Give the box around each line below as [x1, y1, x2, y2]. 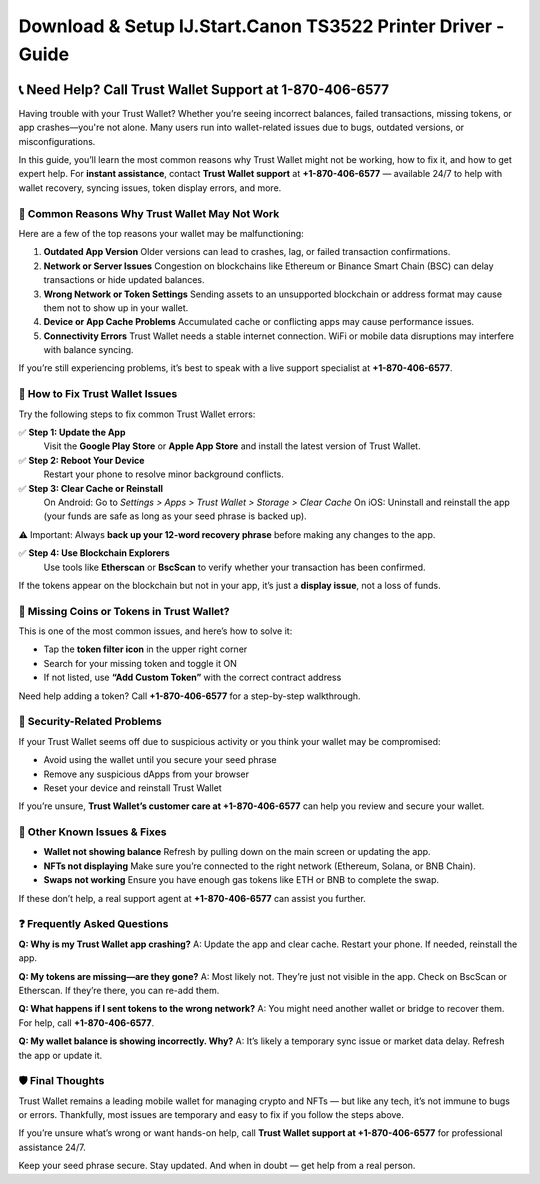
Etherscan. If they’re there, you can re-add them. [18, 984, 220, 996]
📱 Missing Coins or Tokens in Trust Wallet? [18, 604, 230, 618]
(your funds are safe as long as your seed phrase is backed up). [43, 510, 307, 522]
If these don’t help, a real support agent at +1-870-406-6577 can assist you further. [18, 892, 367, 904]
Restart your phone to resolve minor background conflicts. [43, 468, 284, 480]
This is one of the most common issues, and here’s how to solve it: [18, 625, 293, 637]
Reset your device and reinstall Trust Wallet [43, 781, 222, 794]
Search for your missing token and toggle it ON [43, 657, 237, 669]
